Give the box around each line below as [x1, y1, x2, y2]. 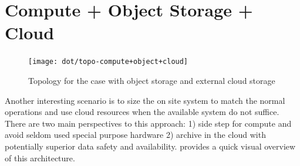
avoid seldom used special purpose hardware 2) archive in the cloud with [5, 128, 266, 141]
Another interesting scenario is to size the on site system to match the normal [5, 94, 285, 106]
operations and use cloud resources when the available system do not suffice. [5, 106, 279, 118]
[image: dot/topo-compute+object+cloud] [28, 57, 188, 66]
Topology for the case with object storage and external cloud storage [28, 74, 275, 86]
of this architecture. [5, 151, 75, 164]
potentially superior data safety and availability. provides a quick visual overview [5, 140, 296, 152]
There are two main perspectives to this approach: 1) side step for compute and [5, 117, 292, 129]
